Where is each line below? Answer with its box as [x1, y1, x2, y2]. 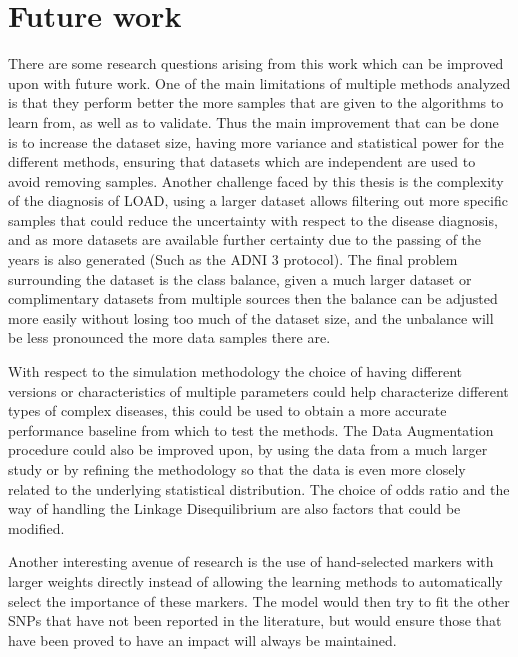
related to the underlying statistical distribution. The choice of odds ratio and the [8, 478, 510, 499]
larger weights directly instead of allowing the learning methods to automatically [8, 570, 503, 591]
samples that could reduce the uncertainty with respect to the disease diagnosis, [8, 209, 498, 230]
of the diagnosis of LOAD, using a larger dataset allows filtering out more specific [8, 190, 508, 211]
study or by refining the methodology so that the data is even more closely [8, 459, 466, 479]
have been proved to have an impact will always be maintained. [8, 629, 397, 650]
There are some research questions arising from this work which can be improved [8, 53, 504, 74]
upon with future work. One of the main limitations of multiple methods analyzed [8, 72, 511, 93]
